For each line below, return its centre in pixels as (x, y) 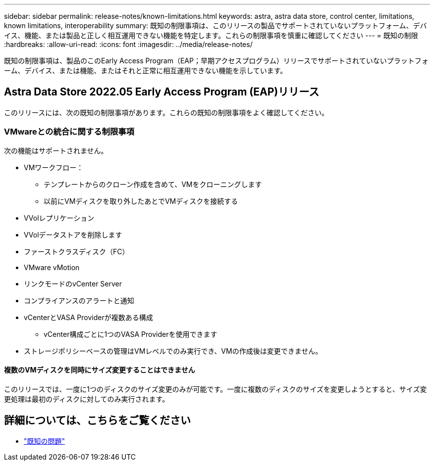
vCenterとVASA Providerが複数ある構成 (88, 317)
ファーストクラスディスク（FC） (77, 251)
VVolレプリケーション (59, 218)
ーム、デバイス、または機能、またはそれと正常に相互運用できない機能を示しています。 (146, 70)
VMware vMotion (52, 267)
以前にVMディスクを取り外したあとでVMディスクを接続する (141, 201)
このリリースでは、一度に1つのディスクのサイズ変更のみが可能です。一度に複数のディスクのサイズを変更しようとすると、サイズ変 (216, 389)
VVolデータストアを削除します (73, 234)
